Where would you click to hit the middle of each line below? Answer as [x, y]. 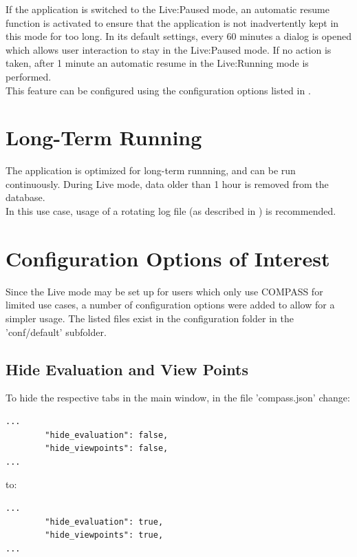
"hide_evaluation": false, [107, 435]
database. [25, 197]
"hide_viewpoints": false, [107, 449]
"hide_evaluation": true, [104, 522]
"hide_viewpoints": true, [104, 535]
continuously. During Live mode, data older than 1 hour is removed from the [167, 183]
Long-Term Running [104, 137]
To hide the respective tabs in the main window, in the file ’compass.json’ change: [178, 398]
